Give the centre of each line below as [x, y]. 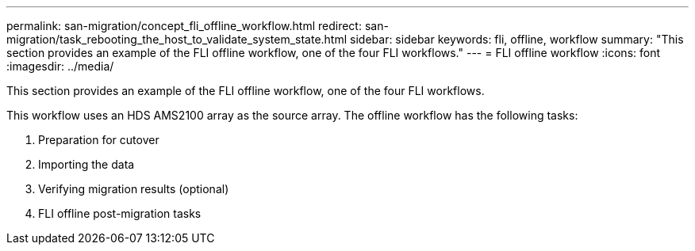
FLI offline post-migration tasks [120, 213]
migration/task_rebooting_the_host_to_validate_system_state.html [177, 39]
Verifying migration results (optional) [134, 189]
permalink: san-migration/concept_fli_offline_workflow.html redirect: [184, 26]
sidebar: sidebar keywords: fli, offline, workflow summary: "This [517, 39]
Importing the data [86, 164]
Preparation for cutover [99, 140]
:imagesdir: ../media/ [60, 66]
